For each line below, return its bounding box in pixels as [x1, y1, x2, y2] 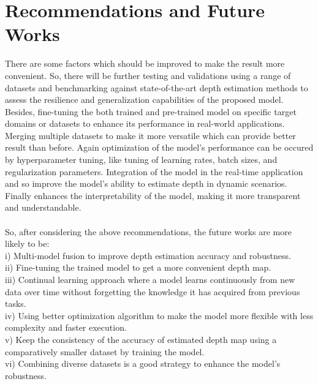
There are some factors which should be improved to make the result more [5, 57, 285, 70]
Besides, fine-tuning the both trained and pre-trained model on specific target [5, 105, 297, 118]
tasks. [5, 297, 26, 310]
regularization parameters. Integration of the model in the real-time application [5, 165, 303, 178]
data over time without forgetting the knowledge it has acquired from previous [5, 285, 300, 298]
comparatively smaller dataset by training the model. [5, 345, 205, 358]
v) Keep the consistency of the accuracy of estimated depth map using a [5, 333, 277, 345]
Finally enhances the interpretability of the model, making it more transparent [5, 189, 301, 201]
